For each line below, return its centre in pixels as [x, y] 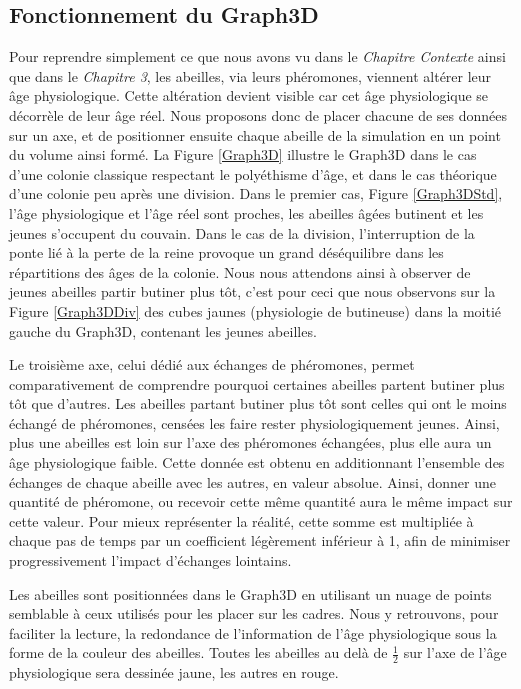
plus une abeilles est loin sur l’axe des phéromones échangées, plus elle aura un [250, 442]
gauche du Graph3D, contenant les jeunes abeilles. [163, 330]
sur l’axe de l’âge [455, 652]
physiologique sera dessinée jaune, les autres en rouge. [174, 672]
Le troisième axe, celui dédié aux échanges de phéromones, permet [212, 364]
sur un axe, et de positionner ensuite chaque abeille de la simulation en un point [255, 134]
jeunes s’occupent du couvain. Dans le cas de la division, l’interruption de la [242, 232]
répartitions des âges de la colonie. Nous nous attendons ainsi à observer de [240, 271]
